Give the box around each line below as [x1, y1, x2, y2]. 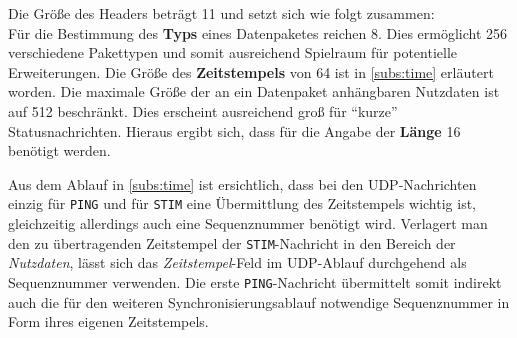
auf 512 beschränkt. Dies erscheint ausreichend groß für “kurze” [8, 100, 398, 121]
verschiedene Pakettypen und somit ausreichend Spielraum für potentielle [8, 42, 457, 63]
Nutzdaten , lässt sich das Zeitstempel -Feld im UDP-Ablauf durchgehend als [8, 252, 467, 273]
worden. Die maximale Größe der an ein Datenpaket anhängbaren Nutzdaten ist [8, 81, 500, 102]
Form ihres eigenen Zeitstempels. [8, 311, 209, 332]
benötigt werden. [8, 140, 111, 161]
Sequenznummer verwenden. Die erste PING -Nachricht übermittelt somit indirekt [8, 271, 502, 292]
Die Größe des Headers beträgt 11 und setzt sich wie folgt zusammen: [8, 3, 435, 23]
